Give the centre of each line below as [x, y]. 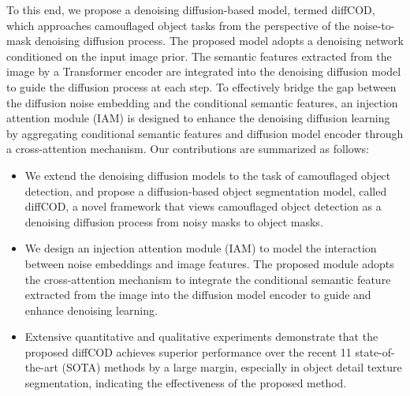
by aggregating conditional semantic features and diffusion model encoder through [205, 133]
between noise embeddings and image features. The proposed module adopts [209, 263]
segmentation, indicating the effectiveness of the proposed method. [186, 383]
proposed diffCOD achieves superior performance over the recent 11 [188, 351]
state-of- [375, 351]
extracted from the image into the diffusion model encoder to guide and [198, 295]
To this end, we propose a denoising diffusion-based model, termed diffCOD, [191, 9]
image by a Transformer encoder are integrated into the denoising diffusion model [204, 71]
